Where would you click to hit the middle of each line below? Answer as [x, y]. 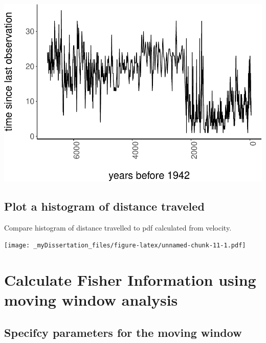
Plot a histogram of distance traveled [104, 206]
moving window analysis [91, 300]
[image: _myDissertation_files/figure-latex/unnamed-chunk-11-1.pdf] [125, 246]
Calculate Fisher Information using [130, 279]
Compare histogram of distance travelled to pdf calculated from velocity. [118, 227]
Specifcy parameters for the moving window [123, 332]
